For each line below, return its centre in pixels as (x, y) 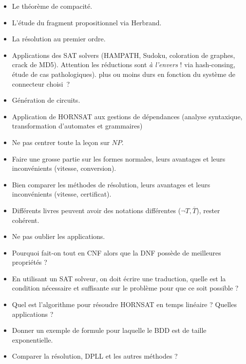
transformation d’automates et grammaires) (77, 126)
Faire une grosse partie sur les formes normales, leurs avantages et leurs (119, 158)
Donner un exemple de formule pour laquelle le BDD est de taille (109, 330)
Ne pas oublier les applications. (58, 236)
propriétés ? (29, 262)
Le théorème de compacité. (52, 6)
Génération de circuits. (46, 100)
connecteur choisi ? (41, 83)
